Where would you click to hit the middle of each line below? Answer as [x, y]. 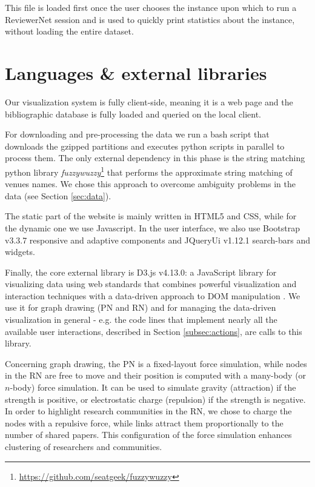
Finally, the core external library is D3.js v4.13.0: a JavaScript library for [141, 272]
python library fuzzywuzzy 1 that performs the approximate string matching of [149, 171]
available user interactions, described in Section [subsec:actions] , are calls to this [154, 331]
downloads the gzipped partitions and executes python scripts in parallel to [145, 146]
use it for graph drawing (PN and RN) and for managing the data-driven [141, 307]
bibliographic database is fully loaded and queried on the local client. [133, 114]
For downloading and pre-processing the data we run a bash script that [137, 134]
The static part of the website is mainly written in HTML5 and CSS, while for [151, 216]
